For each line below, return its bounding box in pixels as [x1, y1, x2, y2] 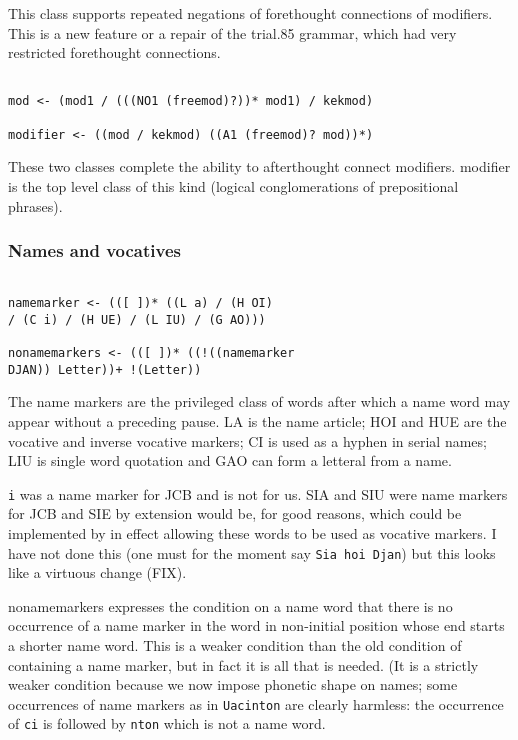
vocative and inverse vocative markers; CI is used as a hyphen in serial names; [8, 430, 487, 451]
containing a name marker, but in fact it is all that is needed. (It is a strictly [8, 654, 479, 675]
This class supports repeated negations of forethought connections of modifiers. [8, 3, 493, 23]
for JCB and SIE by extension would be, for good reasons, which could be [8, 503, 462, 524]
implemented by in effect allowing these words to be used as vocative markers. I [8, 522, 497, 543]
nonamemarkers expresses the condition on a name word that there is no [8, 595, 453, 616]
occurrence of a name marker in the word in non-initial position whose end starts [8, 615, 505, 636]
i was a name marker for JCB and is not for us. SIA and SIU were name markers [8, 483, 508, 504]
